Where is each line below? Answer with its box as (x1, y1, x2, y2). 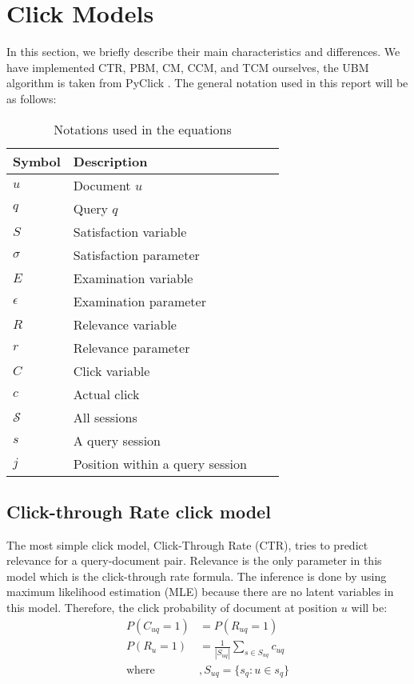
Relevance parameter (73, 338, 190, 357)
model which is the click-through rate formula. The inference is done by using (6, 567, 387, 584)
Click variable (73, 361, 150, 380)
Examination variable (73, 268, 193, 287)
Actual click (73, 384, 140, 403)
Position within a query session (73, 454, 247, 473)
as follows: (6, 90, 57, 106)
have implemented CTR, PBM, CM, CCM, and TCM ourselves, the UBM (6, 58, 369, 75)
